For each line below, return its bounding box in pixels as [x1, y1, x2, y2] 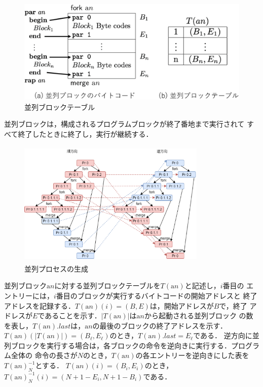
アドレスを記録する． [4, 300, 75, 311]
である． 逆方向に [193, 330, 252, 341]
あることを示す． [45, 310, 101, 321]
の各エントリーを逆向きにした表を [135, 350, 249, 361]
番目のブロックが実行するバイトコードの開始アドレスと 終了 [56, 290, 257, 301]
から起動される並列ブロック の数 [144, 310, 253, 321]
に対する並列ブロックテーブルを [54, 280, 161, 291]
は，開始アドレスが [149, 300, 214, 311]
